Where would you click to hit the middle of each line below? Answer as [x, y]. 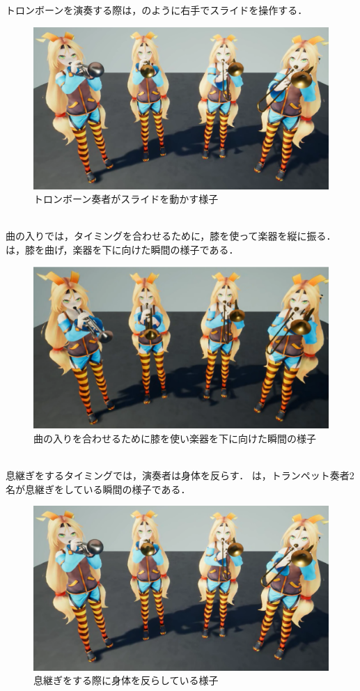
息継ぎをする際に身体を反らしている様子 [126, 680]
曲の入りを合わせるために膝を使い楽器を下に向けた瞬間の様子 [175, 438]
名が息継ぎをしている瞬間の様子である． [98, 489]
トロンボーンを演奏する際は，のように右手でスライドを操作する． [157, 10]
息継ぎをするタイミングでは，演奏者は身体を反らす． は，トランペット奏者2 [180, 475]
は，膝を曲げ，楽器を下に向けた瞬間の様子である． [122, 250]
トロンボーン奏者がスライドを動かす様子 [126, 199]
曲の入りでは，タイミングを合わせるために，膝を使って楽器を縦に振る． [171, 236]
